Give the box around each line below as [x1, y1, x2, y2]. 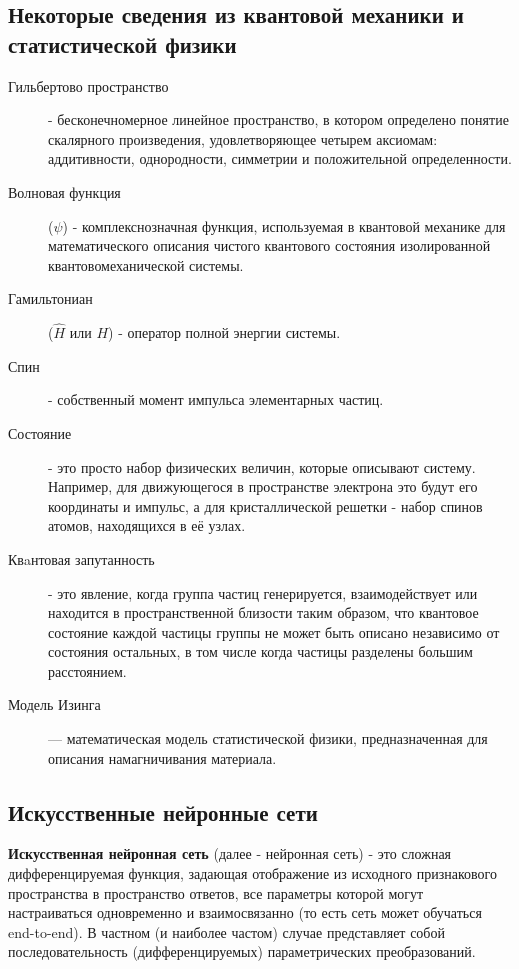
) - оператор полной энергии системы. [108, 322, 341, 343]
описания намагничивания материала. [48, 747, 277, 768]
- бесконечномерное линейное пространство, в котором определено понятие [48, 109, 509, 130]
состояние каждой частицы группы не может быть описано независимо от [48, 621, 500, 642]
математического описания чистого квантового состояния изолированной [48, 235, 491, 256]
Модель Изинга [8, 694, 101, 715]
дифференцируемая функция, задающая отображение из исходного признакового [8, 863, 497, 884]
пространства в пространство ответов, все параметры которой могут [8, 882, 424, 903]
